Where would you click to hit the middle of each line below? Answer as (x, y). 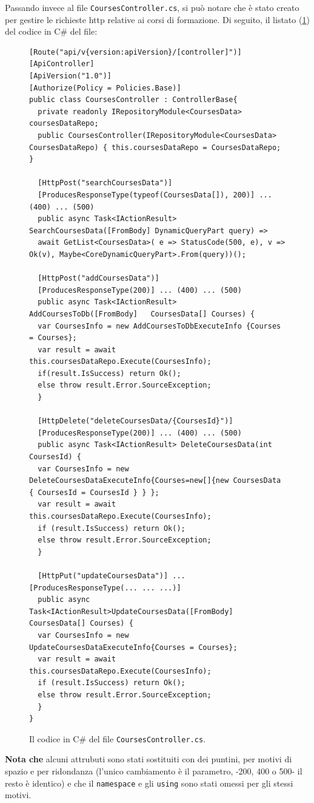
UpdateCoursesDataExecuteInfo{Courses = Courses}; (133, 647)
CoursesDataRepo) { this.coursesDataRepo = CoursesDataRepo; (155, 147)
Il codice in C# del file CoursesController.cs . (117, 738)
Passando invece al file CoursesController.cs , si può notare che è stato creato (152, 7)
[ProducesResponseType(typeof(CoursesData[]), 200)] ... (155, 195)
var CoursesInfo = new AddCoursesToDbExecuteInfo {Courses (159, 326)
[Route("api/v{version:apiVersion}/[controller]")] (135, 52)
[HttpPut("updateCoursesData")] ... (112, 576)
